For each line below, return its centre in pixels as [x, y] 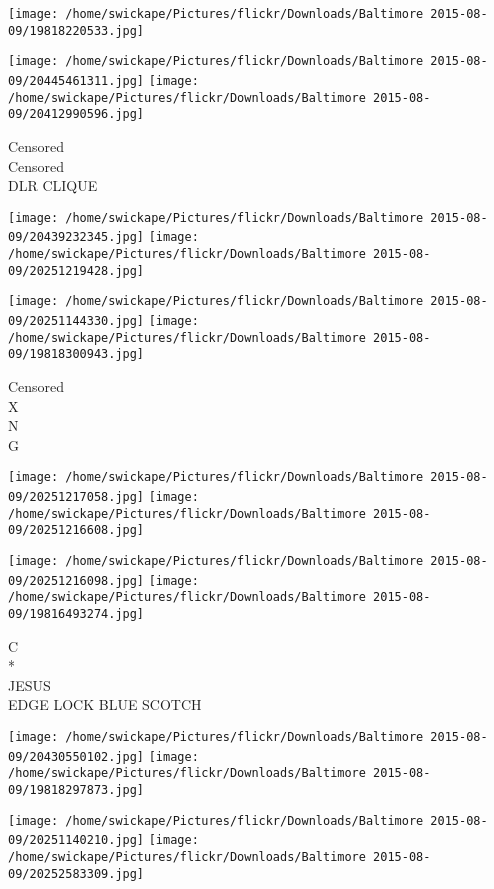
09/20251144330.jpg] [76, 321]
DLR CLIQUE [53, 185]
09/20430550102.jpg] [76, 756]
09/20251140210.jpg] [76, 840]
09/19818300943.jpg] [76, 354]
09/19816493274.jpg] [76, 613]
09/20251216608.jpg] [76, 530]
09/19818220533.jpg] [76, 30]
